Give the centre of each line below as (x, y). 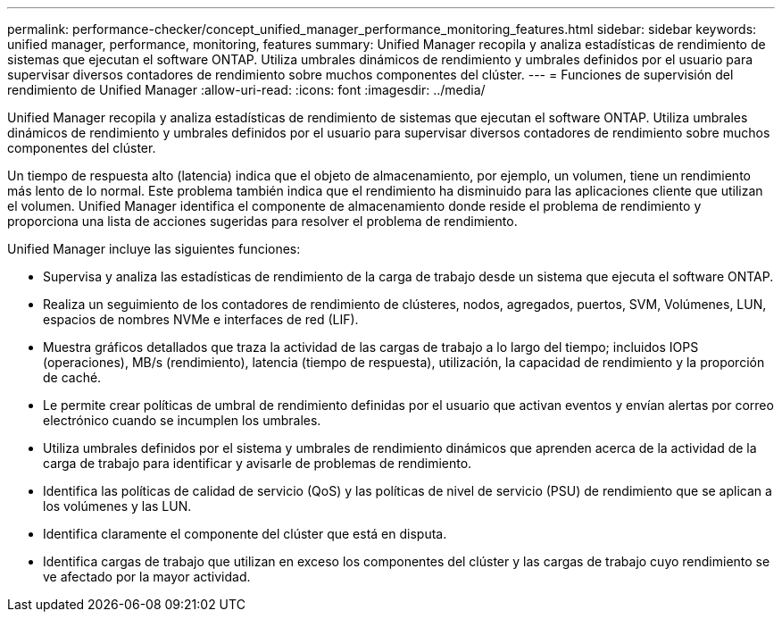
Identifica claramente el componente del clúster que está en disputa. (245, 534)
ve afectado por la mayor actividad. (147, 577)
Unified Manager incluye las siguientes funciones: (154, 249)
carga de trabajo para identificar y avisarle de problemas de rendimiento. (258, 463)
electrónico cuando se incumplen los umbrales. (182, 420)
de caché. (72, 377)
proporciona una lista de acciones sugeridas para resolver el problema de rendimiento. (262, 221)
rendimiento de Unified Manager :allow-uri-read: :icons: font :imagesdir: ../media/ (246, 90)
